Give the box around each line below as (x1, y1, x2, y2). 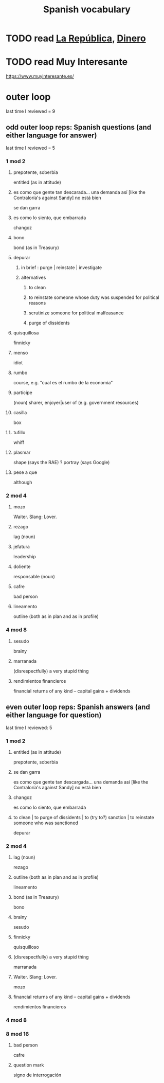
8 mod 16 (6, 1031, 29, 1038)
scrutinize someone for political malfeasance (28, 310, 124, 316)
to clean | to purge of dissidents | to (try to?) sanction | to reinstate (13, 814, 154, 820)
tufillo (13, 430, 26, 436)
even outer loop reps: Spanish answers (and (6, 703, 151, 712)
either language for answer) (6, 131, 97, 140)
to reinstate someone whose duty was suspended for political (28, 294, 160, 300)
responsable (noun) (13, 574, 56, 580)
